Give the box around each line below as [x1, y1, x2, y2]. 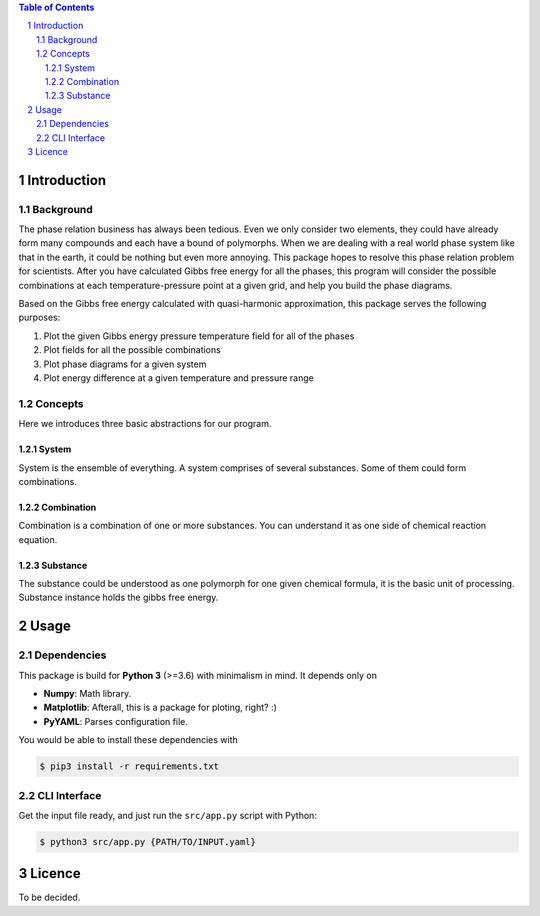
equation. [18, 533, 58, 545]
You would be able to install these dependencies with [18, 734, 239, 746]
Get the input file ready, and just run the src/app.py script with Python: [18, 809, 317, 821]
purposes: [18, 311, 61, 324]
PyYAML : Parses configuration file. [43, 715, 189, 727]
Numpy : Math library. [43, 688, 132, 699]
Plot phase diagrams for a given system [43, 358, 207, 370]
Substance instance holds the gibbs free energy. [18, 591, 219, 604]
